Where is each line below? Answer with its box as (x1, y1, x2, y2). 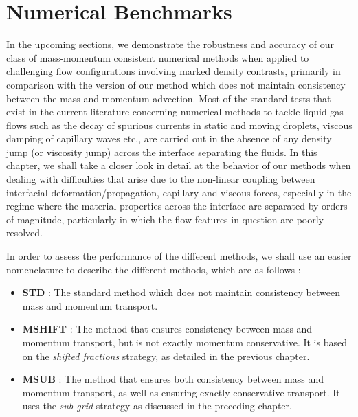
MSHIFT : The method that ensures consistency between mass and (22, 322, 313, 336)
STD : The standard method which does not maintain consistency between (22, 285, 340, 300)
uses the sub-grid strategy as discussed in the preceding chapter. (22, 398, 292, 413)
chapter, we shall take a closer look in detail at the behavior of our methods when (6, 158, 351, 172)
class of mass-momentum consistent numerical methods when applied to (6, 50, 309, 65)
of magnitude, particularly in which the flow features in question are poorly (6, 212, 324, 226)
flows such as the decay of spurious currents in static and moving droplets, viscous (6, 117, 353, 132)
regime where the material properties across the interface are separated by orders (6, 199, 348, 213)
